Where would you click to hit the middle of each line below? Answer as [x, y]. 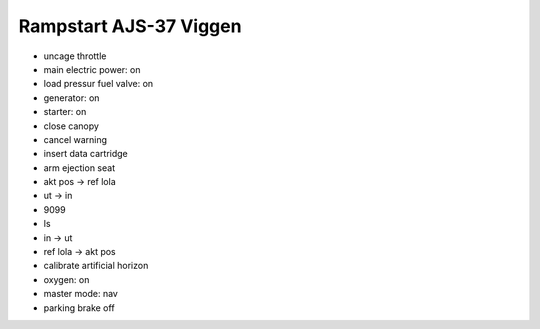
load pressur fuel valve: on [98, 84]
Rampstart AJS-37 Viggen [130, 26]
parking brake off [79, 307]
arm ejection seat [79, 167]
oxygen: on [66, 279]
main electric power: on [92, 69]
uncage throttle [75, 56]
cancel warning [75, 139]
